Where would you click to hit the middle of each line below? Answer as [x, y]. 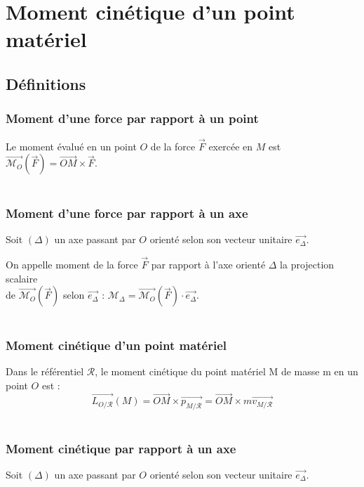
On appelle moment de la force [72, 264]
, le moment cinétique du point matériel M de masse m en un [227, 371]
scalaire [22, 278]
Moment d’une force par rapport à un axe [127, 213]
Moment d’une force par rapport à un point [132, 118]
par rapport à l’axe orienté [208, 264]
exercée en [231, 146]
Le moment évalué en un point [71, 146]
